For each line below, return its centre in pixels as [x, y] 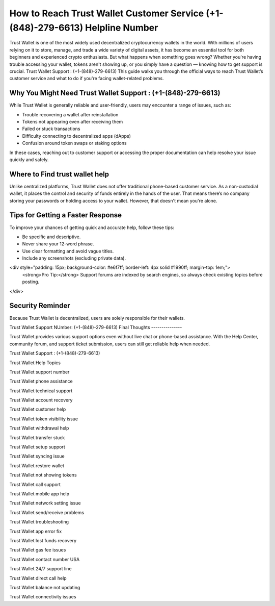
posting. [31, 282]
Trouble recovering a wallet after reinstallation [70, 114]
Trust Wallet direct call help [38, 578]
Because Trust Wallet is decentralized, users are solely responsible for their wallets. [97, 318]
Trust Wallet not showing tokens [43, 475]
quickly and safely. [29, 159]
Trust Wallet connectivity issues [43, 597]
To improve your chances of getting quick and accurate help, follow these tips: [92, 228]
